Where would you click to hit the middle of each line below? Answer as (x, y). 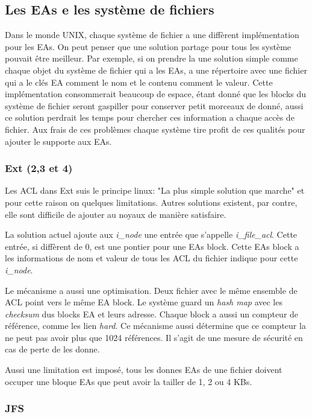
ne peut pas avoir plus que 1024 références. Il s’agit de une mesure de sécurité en (154, 337)
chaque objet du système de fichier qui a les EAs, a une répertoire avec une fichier (156, 70)
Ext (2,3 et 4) (39, 168)
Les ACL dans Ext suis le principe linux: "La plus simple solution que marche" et (155, 190)
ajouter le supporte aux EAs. (58, 141)
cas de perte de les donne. (52, 349)
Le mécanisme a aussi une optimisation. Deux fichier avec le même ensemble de (151, 290)
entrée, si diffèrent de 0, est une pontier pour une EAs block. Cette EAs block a (152, 246)
